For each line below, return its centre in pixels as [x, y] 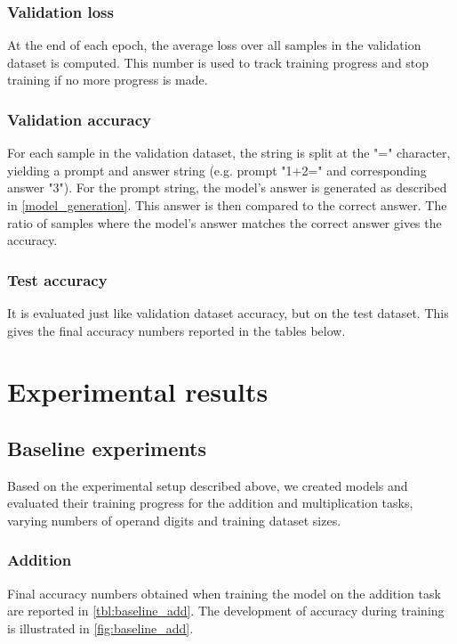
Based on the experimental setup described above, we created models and [208, 485]
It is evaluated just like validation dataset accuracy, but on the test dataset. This [228, 313]
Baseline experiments [107, 448]
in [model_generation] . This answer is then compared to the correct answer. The [227, 205]
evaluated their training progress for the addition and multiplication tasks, [210, 503]
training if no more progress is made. [108, 80]
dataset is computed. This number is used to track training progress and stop [218, 62]
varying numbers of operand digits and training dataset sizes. [174, 520]
